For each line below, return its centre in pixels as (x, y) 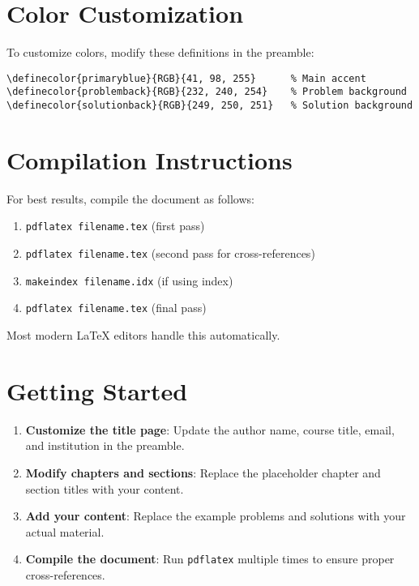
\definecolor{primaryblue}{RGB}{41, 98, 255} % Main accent (186, 78)
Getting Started (97, 390)
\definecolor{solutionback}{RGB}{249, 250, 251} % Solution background (210, 106)
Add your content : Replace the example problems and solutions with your (216, 516)
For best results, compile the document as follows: (130, 198)
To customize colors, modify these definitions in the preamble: (160, 52)
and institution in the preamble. (105, 445)
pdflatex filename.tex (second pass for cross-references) (170, 253)
